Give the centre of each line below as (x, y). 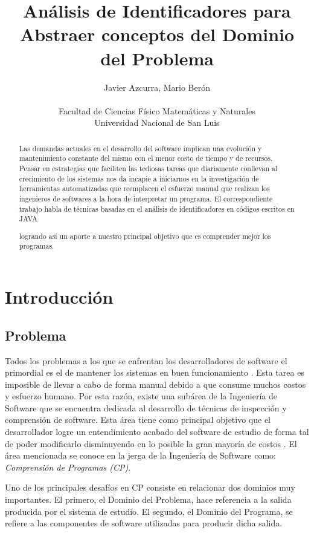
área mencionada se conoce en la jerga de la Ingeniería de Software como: (140, 455)
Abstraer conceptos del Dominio (157, 34)
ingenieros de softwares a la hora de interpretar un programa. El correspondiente (146, 198)
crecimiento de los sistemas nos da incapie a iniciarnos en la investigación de (139, 178)
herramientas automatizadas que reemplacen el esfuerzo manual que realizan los (144, 188)
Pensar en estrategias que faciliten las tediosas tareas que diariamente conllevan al (148, 168)
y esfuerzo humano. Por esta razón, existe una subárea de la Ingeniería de (141, 396)
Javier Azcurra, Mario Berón (157, 87)
